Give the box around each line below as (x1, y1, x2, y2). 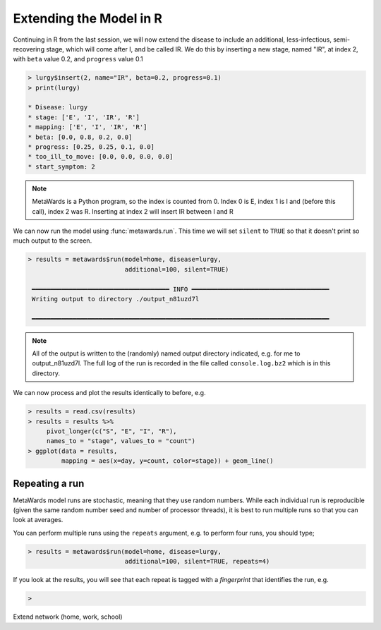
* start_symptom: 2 (28, 162, 95, 171)
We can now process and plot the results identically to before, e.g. (13, 389, 206, 397)
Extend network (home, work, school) (13, 612, 123, 621)
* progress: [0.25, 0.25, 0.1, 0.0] (28, 143, 155, 151)
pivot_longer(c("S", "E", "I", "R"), (46, 428, 177, 435)
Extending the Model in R (13, 11, 162, 26)
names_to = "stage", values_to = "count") (46, 437, 195, 445)
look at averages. (13, 516, 64, 524)
